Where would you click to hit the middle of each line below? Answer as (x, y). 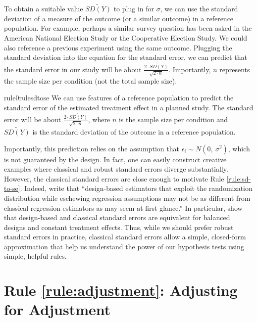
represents (235, 69)
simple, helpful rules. (35, 256)
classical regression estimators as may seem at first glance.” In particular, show (123, 207)
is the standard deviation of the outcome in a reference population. (134, 131)
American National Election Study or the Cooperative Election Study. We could (126, 38)
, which (239, 148)
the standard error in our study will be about (73, 69)
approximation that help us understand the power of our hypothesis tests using (124, 246)
